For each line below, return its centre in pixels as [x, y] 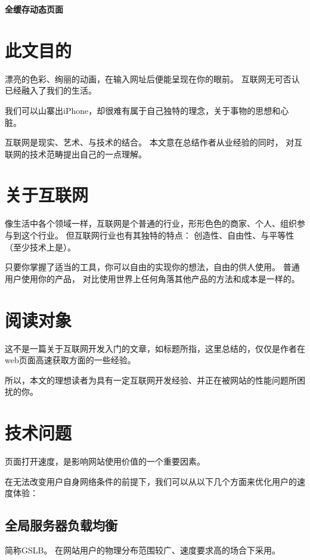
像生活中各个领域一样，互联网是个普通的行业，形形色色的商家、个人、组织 [151, 223]
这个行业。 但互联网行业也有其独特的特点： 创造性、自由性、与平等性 [158, 235]
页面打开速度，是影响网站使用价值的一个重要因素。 [105, 461]
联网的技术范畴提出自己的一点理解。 [76, 154]
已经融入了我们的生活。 [51, 90]
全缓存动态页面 [34, 9]
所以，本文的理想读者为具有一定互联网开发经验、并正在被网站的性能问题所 [151, 380]
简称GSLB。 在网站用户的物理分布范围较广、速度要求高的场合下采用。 [143, 550]
